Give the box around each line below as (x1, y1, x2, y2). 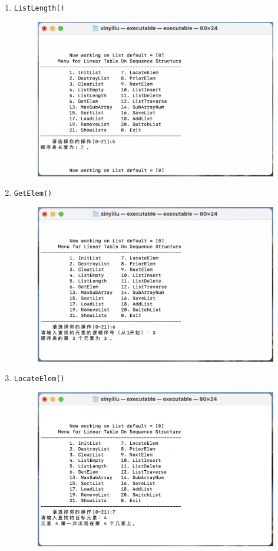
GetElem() (14, 189, 52, 198)
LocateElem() (14, 375, 65, 383)
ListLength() (14, 4, 65, 12)
